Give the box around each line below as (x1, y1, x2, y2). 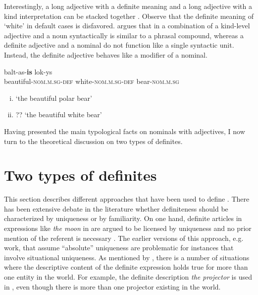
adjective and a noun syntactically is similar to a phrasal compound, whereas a (4, 30, 244, 40)
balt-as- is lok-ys (4, 66, 52, 76)
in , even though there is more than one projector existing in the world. (4, 281, 221, 292)
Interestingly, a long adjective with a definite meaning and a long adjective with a (4, 1, 253, 11)
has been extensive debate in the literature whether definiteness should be (4, 203, 228, 214)
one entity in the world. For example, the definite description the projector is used (4, 272, 252, 282)
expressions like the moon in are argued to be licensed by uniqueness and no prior (4, 223, 252, 233)
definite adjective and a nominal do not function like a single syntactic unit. (4, 40, 234, 50)
